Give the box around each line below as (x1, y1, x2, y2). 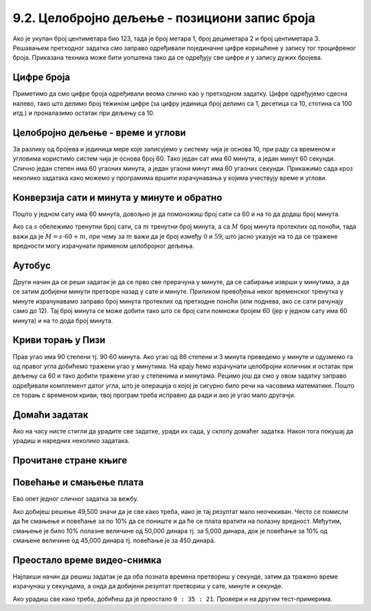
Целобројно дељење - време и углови (12, 127, 186, 138)
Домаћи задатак (12, 409, 89, 420)
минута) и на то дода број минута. (12, 317, 113, 325)
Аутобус (12, 259, 51, 271)
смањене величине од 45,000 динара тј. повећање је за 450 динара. (12, 536, 216, 544)
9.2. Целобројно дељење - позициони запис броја (12, 10, 315, 25)
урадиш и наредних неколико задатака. (12, 437, 130, 445)
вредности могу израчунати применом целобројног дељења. (12, 242, 195, 250)
